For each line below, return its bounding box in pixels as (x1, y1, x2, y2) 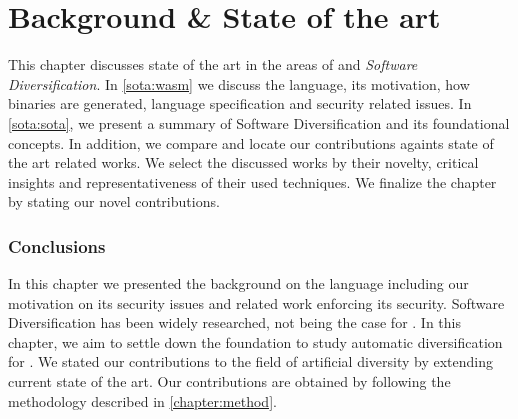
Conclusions (8, 233, 106, 258)
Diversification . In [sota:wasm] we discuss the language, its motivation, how (8, 73, 470, 94)
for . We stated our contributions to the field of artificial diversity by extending (8, 351, 494, 372)
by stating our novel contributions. (8, 191, 220, 212)
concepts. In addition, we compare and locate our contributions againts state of (8, 132, 494, 153)
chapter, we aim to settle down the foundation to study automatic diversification (8, 331, 503, 352)
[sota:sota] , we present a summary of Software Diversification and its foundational (8, 112, 510, 133)
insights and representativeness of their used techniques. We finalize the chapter (8, 171, 497, 192)
